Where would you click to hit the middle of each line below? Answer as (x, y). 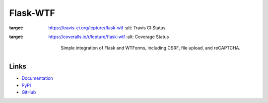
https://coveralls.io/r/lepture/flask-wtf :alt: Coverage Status (109, 37)
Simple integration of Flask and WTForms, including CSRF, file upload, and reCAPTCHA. (151, 48)
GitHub (29, 92)
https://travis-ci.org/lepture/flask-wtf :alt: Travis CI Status (107, 28)
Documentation (37, 78)
